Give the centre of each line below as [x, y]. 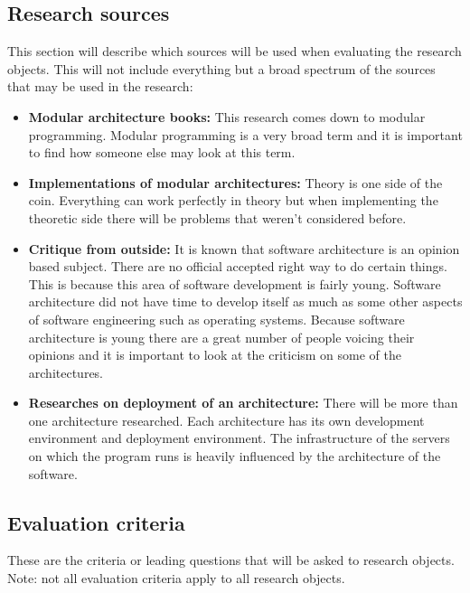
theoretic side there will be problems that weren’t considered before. [217, 217]
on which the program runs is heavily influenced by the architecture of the [235, 456]
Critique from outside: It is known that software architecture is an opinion [244, 248]
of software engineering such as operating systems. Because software [216, 319]
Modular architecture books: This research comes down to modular [227, 116]
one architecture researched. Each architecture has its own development [226, 420]
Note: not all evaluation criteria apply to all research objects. [176, 578]
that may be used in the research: [100, 86]
